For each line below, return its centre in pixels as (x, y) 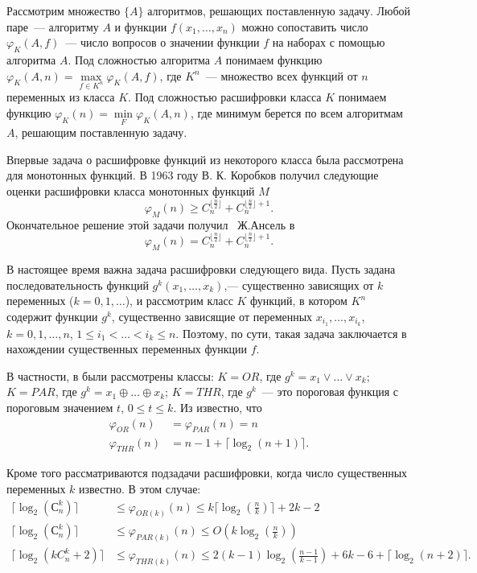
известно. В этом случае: (140, 488)
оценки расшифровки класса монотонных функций (131, 190)
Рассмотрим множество (64, 10)
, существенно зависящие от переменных (212, 316)
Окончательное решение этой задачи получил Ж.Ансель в (151, 224)
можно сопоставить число (305, 26)
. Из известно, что (218, 408)
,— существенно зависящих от (299, 284)
